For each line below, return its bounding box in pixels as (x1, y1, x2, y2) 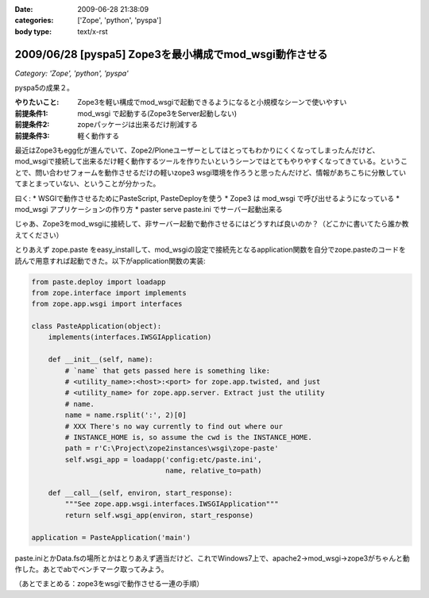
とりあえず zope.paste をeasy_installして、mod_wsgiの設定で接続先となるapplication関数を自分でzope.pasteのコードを (14, 245, 407, 254)
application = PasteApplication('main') (31, 533, 191, 542)
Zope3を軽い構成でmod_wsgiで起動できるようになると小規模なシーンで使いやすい (77, 98, 347, 107)
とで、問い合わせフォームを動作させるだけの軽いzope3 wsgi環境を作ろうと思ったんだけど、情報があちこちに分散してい (14, 168, 407, 177)
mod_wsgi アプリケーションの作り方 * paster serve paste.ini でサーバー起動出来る (14, 204, 283, 214)
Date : (14, 5, 33, 14)
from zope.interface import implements (31, 288, 187, 297)
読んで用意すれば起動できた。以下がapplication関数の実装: (14, 256, 206, 265)
